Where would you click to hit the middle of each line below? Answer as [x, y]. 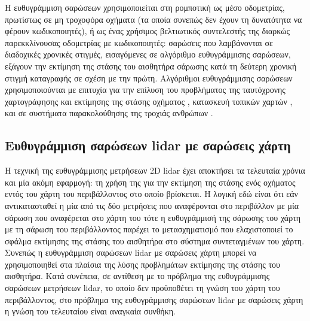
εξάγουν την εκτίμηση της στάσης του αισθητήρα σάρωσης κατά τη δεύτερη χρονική [151, 66]
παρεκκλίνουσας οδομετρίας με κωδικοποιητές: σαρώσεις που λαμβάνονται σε [139, 42]
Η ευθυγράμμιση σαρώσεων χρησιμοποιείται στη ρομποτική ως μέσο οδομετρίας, [145, 7]
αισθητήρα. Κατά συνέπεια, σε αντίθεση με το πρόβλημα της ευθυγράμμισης [137, 276]
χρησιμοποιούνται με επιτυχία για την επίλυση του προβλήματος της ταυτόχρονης [145, 90]
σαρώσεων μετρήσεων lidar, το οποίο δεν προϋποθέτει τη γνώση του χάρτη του [142, 288]
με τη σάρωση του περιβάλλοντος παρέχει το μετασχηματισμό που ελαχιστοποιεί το [149, 229]
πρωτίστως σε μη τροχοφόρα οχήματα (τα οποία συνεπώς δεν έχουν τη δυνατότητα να [154, 19]
